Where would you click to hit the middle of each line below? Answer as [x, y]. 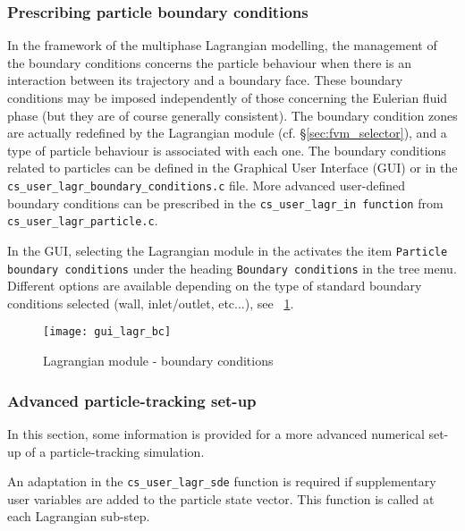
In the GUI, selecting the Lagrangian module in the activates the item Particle [228, 250]
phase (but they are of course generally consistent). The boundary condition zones [232, 115]
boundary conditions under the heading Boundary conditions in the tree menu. [232, 268]
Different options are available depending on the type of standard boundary [215, 286]
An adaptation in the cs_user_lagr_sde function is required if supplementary [222, 481]
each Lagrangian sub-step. [79, 516]
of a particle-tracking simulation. [115, 451]
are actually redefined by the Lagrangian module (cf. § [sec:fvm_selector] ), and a [227, 133]
